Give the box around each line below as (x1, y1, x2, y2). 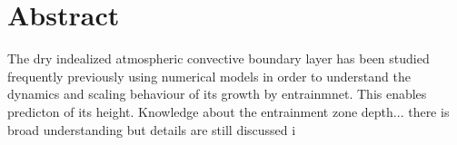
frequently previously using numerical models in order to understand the (7, 66, 411, 85)
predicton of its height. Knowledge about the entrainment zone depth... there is (7, 101, 450, 121)
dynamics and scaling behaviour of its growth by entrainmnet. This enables (7, 84, 427, 103)
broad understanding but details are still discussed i (7, 120, 296, 139)
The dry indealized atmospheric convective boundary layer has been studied (7, 49, 430, 68)
